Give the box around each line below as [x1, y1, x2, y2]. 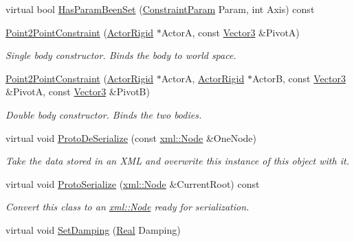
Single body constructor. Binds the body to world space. [5, 48, 236, 62]
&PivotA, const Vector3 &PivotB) [5, 84, 150, 99]
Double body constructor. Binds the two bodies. [5, 107, 202, 121]
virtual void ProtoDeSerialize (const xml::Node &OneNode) [5, 130, 257, 145]
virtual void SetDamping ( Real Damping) [5, 222, 181, 237]
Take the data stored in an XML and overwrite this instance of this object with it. [5, 154, 349, 168]
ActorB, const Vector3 [252, 71, 346, 85]
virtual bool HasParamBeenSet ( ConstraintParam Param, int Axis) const [5, 2, 315, 16]
